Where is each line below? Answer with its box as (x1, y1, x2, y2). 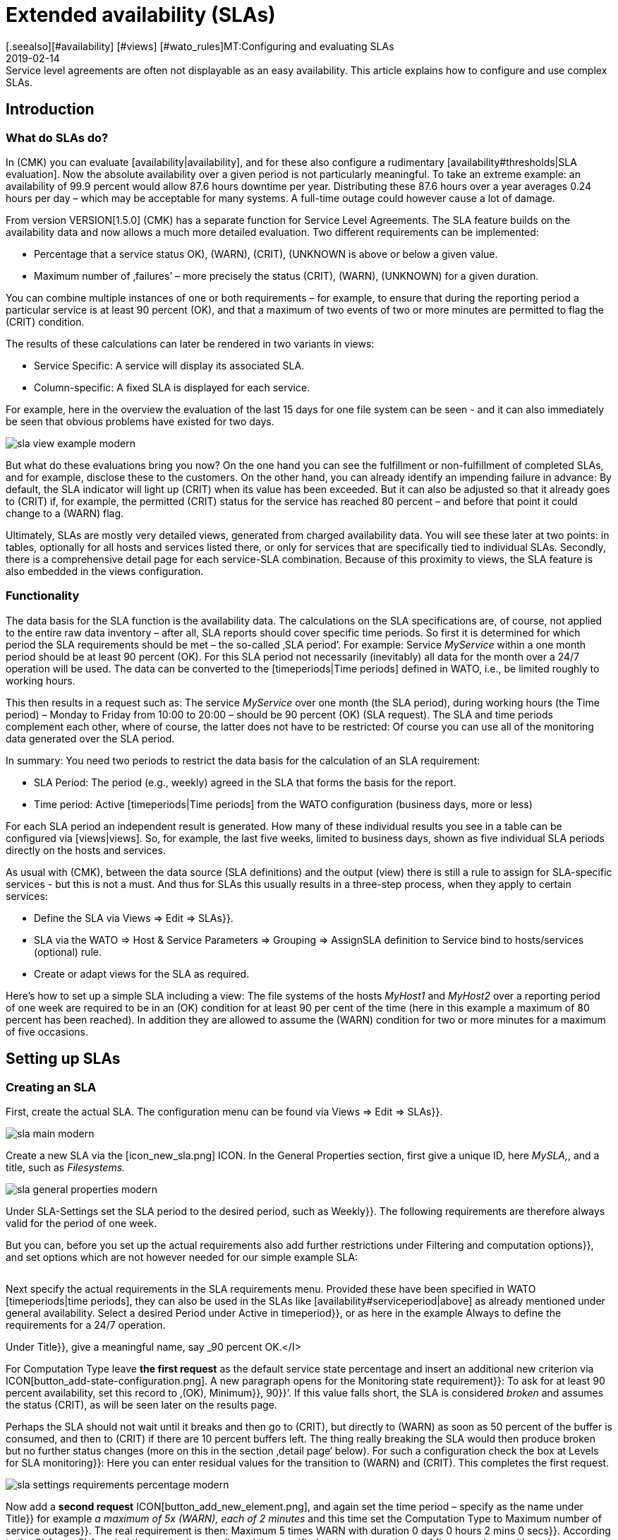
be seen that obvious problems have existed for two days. (6, 415, 274, 427)
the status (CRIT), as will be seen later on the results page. (6, 1398, 277, 1411)
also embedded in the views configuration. (6, 564, 204, 577)
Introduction (6, 100, 95, 119)
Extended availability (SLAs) (6, 3, 276, 27)
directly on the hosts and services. (6, 843, 166, 856)
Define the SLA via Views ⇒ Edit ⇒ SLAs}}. (34, 911, 234, 924)
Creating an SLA (6, 1079, 97, 1094)
